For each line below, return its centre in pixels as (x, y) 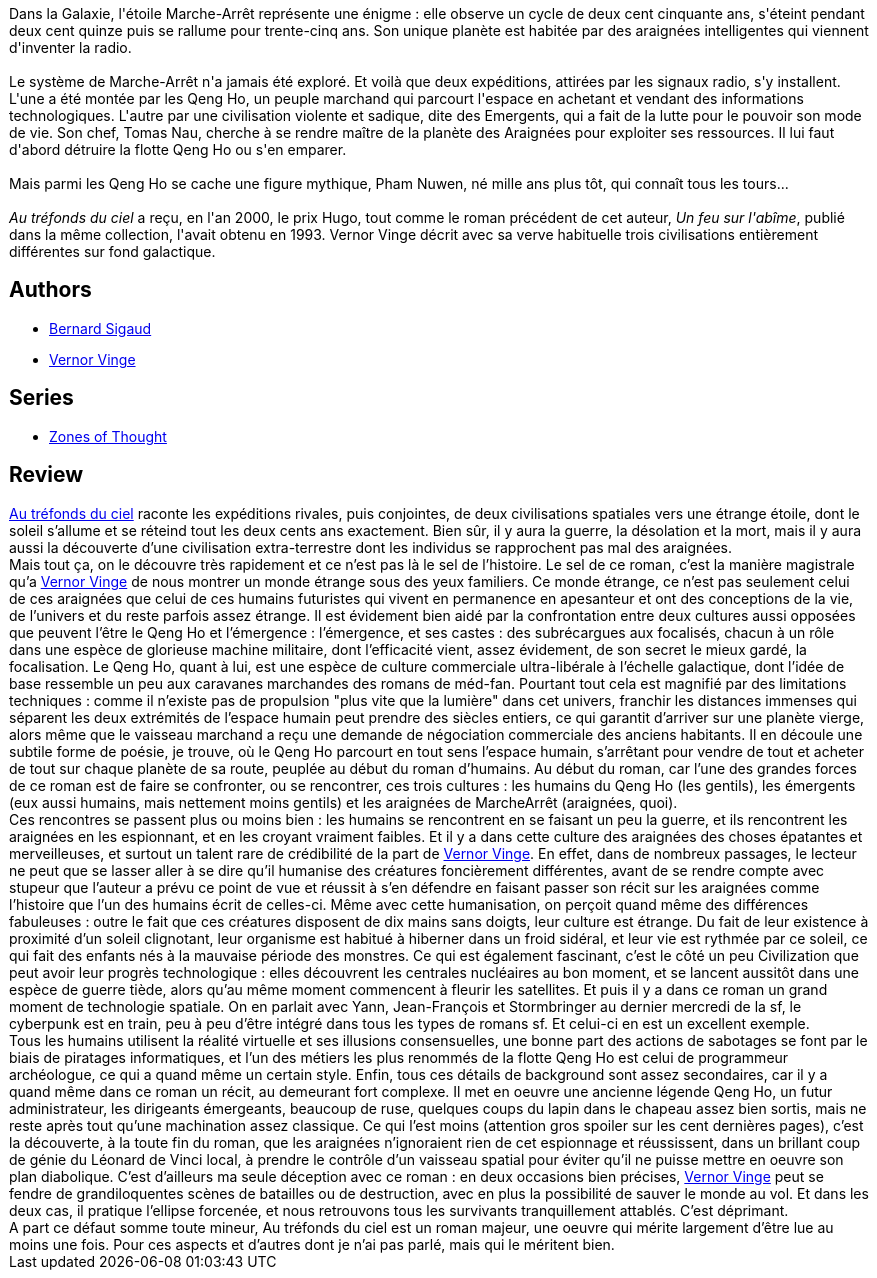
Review (46, 475)
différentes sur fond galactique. (112, 251)
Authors (50, 290)
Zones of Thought (108, 436)
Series (41, 398)
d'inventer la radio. (70, 47)
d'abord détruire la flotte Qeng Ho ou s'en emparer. (178, 149)
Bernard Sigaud (100, 328)
